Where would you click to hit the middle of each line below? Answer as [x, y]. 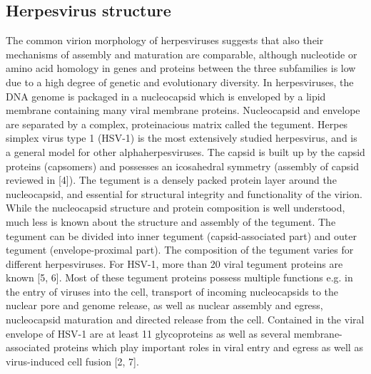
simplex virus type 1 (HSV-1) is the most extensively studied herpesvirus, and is [182, 138]
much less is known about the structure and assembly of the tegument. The [171, 221]
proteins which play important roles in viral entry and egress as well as [208, 347]
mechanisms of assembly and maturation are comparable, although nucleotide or [182, 54]
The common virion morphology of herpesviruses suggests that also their [165, 40]
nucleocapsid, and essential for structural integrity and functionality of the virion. [184, 193]
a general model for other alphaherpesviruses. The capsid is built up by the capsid [185, 151]
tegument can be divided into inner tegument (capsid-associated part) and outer [181, 235]
